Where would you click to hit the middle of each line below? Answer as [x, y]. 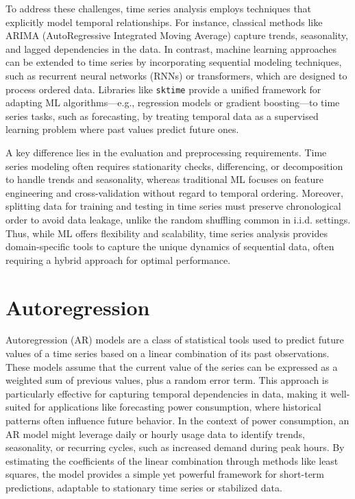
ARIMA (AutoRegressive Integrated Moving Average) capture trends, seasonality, [177, 35]
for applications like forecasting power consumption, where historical [177, 407]
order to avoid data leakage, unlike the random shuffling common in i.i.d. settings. [178, 219]
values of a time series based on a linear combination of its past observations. [168, 353]
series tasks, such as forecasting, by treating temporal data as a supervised [162, 115]
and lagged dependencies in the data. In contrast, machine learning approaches [171, 48]
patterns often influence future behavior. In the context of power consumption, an [177, 421]
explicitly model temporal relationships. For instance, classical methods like [164, 22]
